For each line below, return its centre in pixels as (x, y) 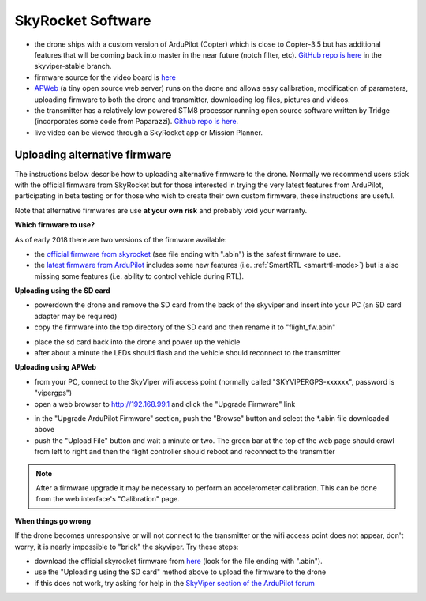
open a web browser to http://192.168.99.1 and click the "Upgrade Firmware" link (165, 404)
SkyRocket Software (83, 21)
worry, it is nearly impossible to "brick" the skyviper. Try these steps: (127, 547)
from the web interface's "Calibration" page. (108, 499)
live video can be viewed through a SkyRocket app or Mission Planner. (149, 132)
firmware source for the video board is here (105, 77)
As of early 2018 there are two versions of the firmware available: (121, 239)
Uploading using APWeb (55, 367)
